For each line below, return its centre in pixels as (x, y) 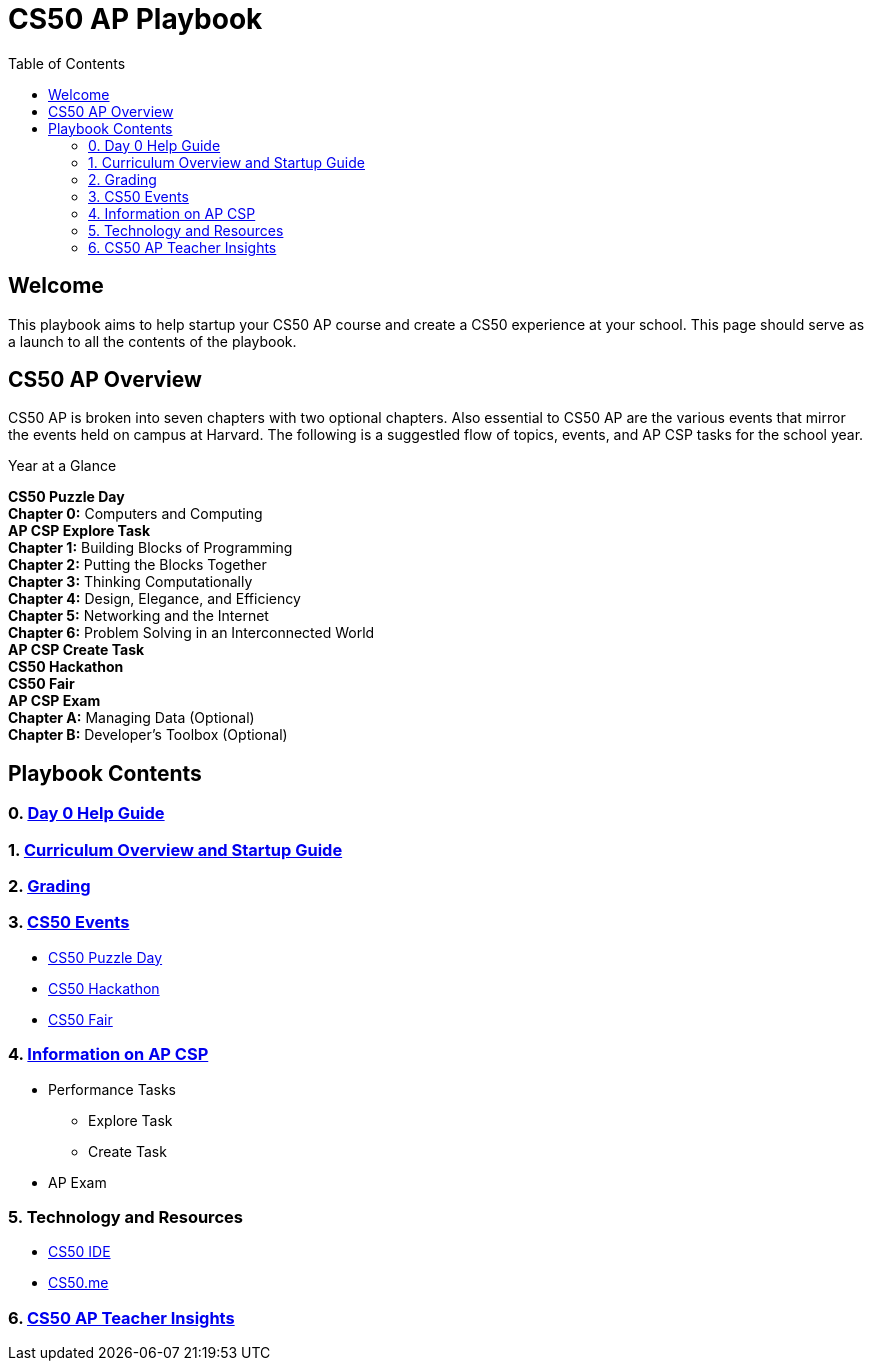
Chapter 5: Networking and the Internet (138, 616)
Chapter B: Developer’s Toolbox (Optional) (148, 735)
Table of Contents (67, 63)
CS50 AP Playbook (135, 19)
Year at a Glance (62, 466)
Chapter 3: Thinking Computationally (130, 582)
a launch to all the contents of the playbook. (152, 341)
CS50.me (78, 1283)
